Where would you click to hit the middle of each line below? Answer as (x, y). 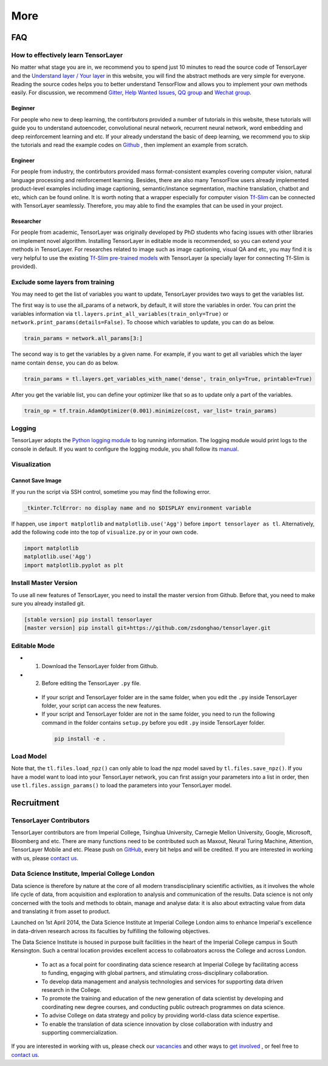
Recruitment (35, 803)
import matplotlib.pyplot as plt (74, 565)
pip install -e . (80, 739)
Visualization (31, 465)
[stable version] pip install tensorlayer (88, 619)
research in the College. (71, 990)
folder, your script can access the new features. (101, 705)
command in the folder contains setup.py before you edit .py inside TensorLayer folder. (153, 722)
